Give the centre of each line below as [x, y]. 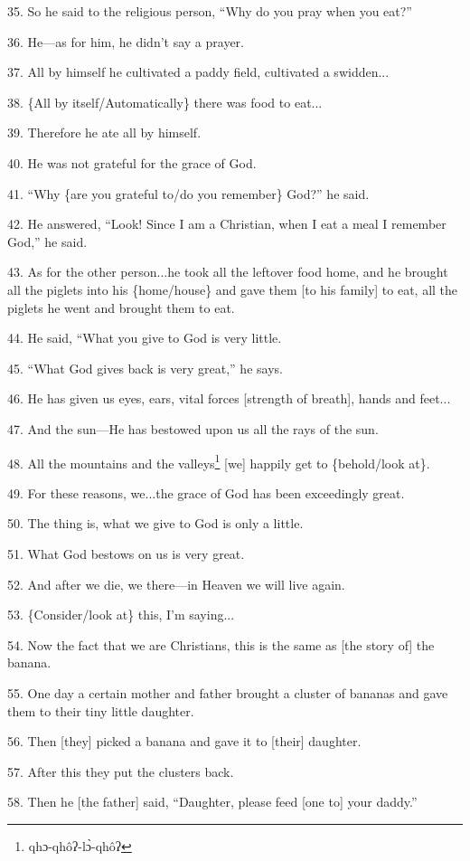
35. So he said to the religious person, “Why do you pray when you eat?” [210, 11]
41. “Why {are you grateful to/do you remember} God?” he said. [188, 193]
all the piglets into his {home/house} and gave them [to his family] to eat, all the [233, 289]
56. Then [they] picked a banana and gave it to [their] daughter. [184, 741]
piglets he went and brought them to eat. [121, 307]
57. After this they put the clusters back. [121, 771]
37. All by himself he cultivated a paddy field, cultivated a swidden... [198, 72]
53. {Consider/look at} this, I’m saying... [121, 615]
